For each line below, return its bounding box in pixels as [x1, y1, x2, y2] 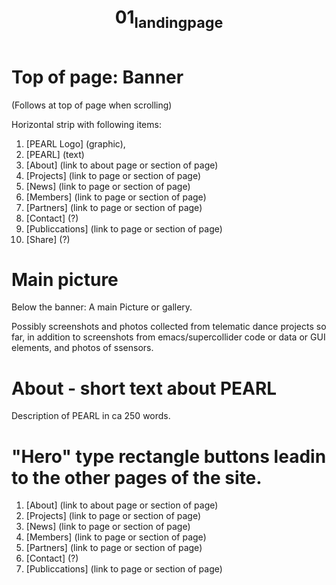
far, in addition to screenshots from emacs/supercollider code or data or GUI [11, 331, 326, 343]
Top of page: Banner [11, 66, 184, 88]
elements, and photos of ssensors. [11, 342, 154, 354]
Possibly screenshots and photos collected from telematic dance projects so [11, 321, 327, 333]
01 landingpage [114, 6, 224, 32]
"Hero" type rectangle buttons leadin [11, 445, 327, 468]
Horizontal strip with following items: [11, 118, 162, 130]
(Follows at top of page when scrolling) [11, 99, 173, 111]
